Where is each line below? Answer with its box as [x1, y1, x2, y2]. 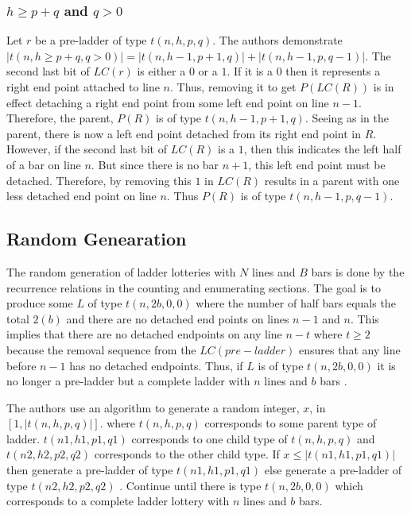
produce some [6, 295, 73, 311]
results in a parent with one [264, 172, 400, 188]
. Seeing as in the [304, 110, 389, 126]
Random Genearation [6, 226, 187, 251]
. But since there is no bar [91, 156, 219, 172]
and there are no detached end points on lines [66, 310, 289, 327]
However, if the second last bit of [6, 141, 168, 157]
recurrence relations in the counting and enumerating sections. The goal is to [6, 279, 382, 296]
